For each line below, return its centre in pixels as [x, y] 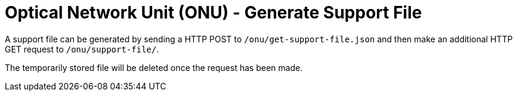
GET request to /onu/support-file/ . [82, 49]
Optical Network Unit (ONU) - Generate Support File [213, 13]
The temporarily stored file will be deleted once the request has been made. [154, 67]
